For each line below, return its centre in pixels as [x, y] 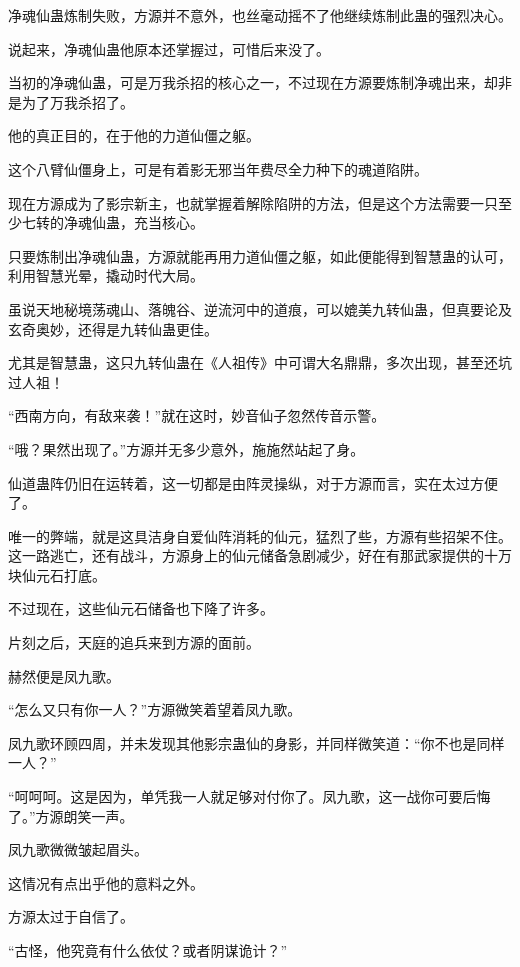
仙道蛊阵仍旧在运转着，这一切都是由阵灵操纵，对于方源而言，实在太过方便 [253, 482]
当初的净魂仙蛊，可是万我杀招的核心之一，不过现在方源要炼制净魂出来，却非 [260, 82]
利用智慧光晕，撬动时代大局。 [106, 275]
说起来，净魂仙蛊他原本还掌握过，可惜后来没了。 [169, 48]
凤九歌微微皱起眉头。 [78, 849]
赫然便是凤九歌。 [64, 675]
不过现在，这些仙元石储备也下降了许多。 [141, 608]
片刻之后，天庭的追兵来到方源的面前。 [134, 642]
